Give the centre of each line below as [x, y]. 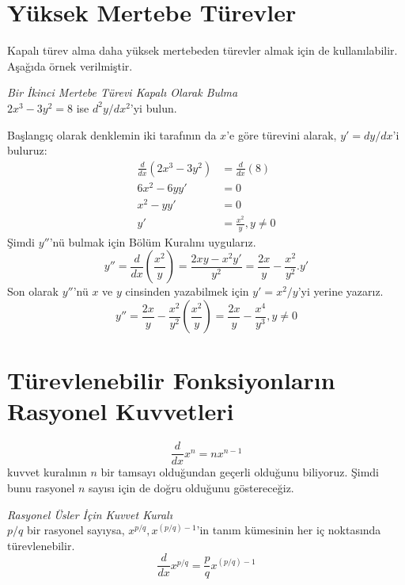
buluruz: [27, 150]
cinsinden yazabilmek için [187, 291]
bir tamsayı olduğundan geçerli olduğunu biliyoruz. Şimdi [240, 472]
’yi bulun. [153, 107]
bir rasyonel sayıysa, [76, 530]
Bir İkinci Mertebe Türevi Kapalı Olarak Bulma [123, 92]
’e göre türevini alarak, [282, 134]
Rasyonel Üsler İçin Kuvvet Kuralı [90, 514]
